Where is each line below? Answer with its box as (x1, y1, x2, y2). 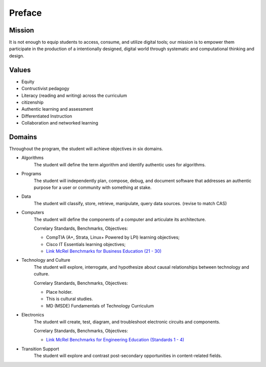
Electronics (21, 312, 44, 318)
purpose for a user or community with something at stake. (33, 184, 152, 190)
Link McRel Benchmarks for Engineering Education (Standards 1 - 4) (46, 337, 185, 343)
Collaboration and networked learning (21, 120, 99, 126)
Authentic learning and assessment (21, 106, 94, 112)
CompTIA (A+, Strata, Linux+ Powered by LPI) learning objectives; (46, 234, 180, 241)
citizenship (21, 99, 44, 105)
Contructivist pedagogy (21, 86, 69, 92)
